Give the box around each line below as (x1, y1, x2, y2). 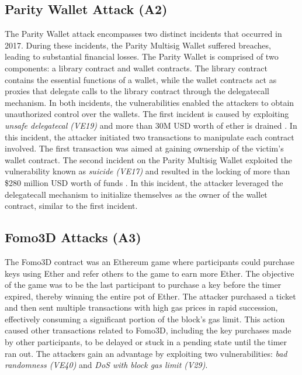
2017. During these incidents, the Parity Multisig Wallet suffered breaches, (5, 39, 271, 51)
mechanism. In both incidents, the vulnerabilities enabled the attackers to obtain (5, 96, 294, 108)
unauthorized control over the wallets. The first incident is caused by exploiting (5, 108, 289, 120)
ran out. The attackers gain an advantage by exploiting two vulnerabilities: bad (5, 347, 287, 359)
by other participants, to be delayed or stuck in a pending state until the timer (5, 336, 287, 348)
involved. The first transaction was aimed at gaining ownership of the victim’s (5, 142, 284, 154)
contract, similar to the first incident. (5, 199, 138, 212)
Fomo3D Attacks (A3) (5, 228, 141, 246)
